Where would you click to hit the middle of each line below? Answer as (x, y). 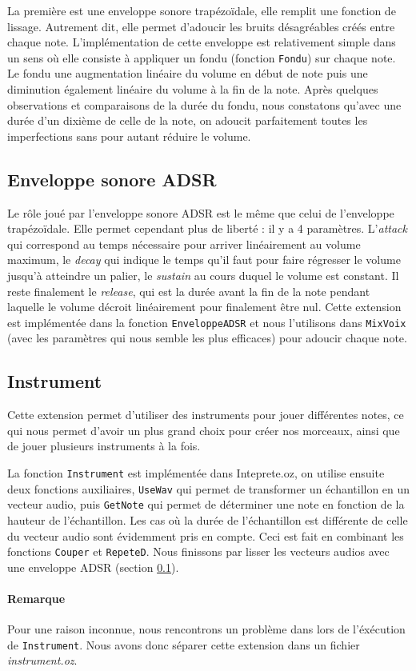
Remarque (36, 598)
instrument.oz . (42, 660)
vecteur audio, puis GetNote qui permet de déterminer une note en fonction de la (206, 504)
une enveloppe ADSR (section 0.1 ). (93, 567)
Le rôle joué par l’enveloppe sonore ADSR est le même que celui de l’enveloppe (201, 212)
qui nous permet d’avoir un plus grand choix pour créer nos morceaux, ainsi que (204, 430)
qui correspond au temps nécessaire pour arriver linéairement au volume (184, 244)
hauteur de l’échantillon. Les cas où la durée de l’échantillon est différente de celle (208, 519)
